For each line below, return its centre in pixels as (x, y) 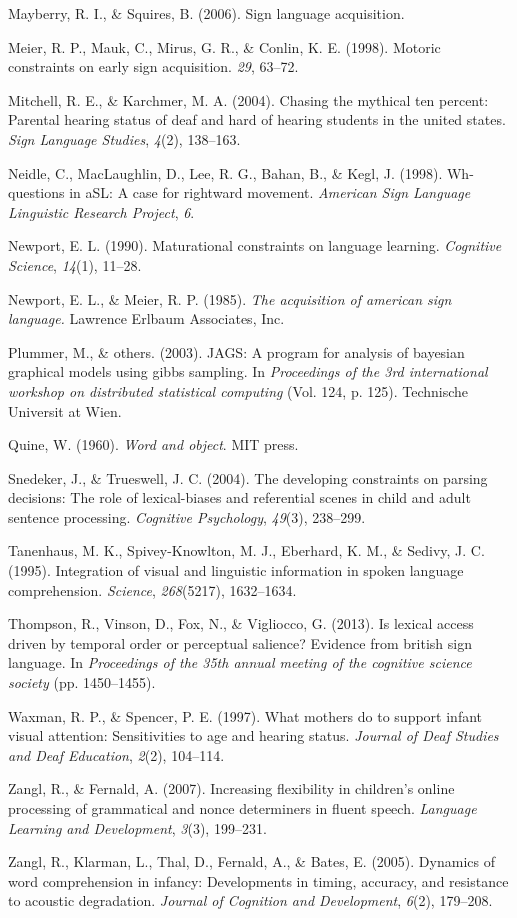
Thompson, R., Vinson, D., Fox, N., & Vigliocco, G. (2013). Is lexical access (241, 623)
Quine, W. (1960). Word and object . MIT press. (153, 444)
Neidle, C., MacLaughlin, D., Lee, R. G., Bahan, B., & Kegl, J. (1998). (225, 172)
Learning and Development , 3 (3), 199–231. (137, 827)
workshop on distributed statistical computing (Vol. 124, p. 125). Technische (238, 390)
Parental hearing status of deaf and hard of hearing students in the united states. (257, 119)
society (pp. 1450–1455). (82, 682)
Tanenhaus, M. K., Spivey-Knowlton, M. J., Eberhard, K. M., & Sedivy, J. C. (246, 550)
